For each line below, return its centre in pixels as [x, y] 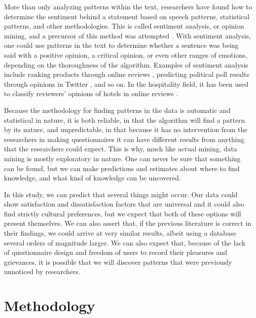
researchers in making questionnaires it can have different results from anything [124, 139]
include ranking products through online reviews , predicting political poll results [127, 74]
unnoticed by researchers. [42, 271]
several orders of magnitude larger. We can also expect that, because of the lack [125, 242]
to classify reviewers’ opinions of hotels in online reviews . [91, 93]
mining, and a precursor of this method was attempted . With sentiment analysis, [128, 35]
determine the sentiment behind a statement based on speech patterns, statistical [127, 16]
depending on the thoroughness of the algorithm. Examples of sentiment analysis [126, 64]
